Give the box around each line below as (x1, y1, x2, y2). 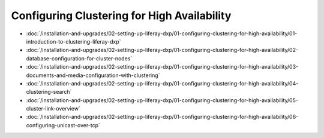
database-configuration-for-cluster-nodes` (26, 54, 133, 62)
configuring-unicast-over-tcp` (26, 121, 100, 128)
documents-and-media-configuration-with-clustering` (26, 72, 160, 79)
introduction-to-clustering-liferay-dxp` (26, 38, 121, 45)
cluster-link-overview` (26, 105, 80, 112)
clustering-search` (26, 88, 72, 96)
